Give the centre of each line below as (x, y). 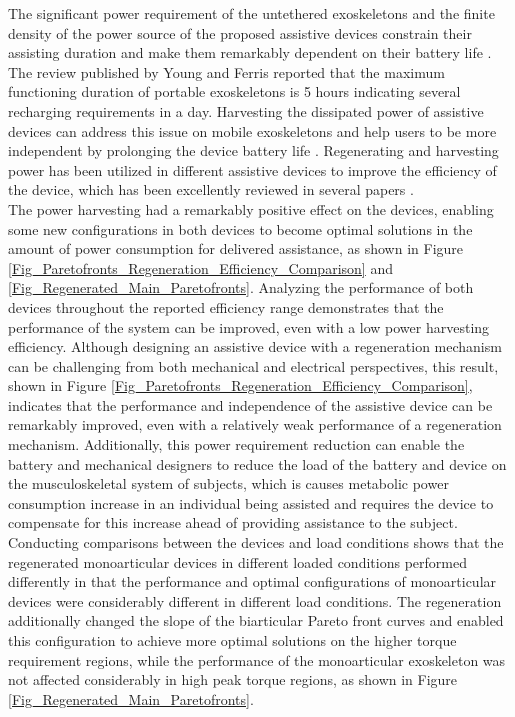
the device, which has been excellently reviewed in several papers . (211, 189)
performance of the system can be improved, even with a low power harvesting (249, 326)
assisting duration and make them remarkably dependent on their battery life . (250, 52)
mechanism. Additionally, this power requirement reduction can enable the (236, 444)
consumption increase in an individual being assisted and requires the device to (251, 502)
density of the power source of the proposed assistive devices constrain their (240, 32)
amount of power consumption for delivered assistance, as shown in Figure (236, 248)
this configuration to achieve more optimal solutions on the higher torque (232, 640)
